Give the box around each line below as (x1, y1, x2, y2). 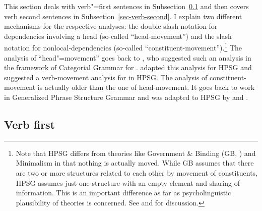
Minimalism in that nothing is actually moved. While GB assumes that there (16, 157, 254, 168)
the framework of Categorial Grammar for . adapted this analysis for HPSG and (4, 62, 252, 73)
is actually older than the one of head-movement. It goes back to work (37, 82, 255, 92)
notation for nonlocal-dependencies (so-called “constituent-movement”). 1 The (4, 41, 242, 53)
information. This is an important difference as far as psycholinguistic (16, 187, 231, 198)
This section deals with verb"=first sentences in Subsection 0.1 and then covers (4, 1, 249, 11)
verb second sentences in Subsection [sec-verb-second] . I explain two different (4, 11, 242, 21)
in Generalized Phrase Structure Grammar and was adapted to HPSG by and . (4, 92, 248, 102)
